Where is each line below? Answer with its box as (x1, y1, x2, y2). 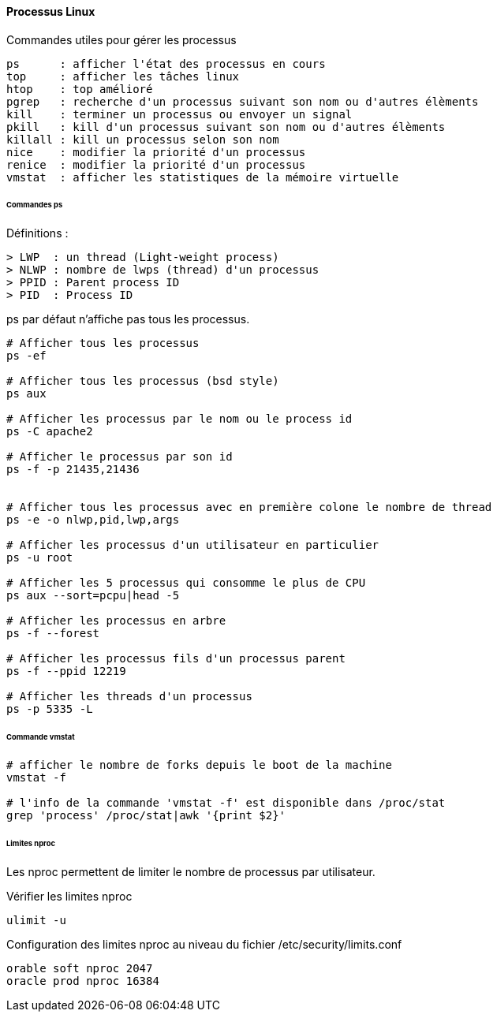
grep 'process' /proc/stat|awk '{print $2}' (6, 808, 286, 822)
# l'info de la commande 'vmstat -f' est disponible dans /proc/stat (6, 796, 446, 809)
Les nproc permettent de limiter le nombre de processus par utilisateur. (6, 864, 376, 878)
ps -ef (6, 349, 47, 363)
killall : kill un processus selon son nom (6, 132, 279, 146)
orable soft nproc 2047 (6, 961, 153, 975)
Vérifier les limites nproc (6, 889, 133, 903)
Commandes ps (6, 200, 63, 210)
